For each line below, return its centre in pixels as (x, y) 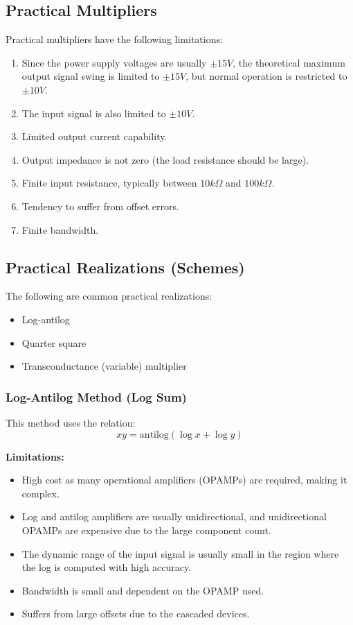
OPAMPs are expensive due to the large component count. (146, 530)
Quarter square (54, 342)
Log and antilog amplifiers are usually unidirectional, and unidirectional (174, 516)
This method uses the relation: (71, 422)
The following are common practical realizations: (109, 296)
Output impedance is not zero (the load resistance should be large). (165, 159)
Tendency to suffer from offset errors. (100, 206)
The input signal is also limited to (94, 113)
